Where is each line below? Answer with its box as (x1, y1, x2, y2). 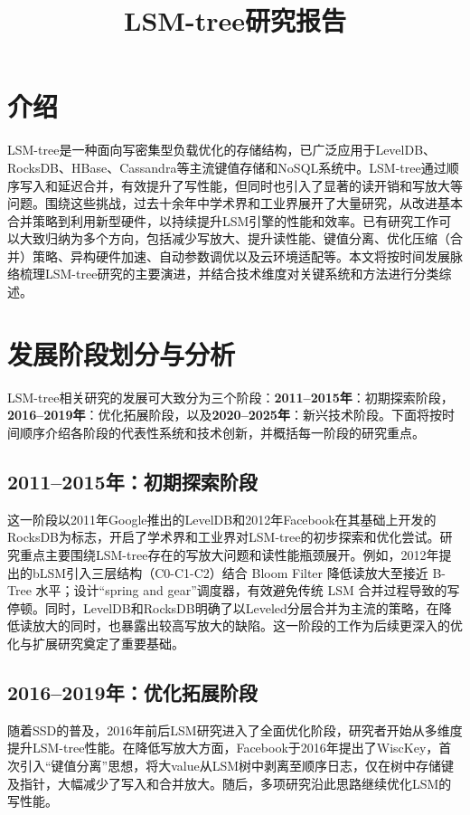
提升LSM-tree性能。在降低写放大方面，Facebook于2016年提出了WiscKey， (7, 738, 439, 757)
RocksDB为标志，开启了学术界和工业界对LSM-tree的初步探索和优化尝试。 (7, 527, 440, 546)
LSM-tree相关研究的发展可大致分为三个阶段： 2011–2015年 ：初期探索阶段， (7, 387, 454, 406)
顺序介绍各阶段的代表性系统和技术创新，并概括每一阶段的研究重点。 (19, 422, 425, 441)
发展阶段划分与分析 (7, 335, 236, 372)
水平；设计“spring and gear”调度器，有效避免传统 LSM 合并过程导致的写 (35, 581, 460, 600)
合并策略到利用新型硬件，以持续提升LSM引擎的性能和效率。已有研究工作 (7, 211, 439, 230)
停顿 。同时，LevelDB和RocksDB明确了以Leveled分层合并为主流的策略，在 (7, 598, 439, 617)
